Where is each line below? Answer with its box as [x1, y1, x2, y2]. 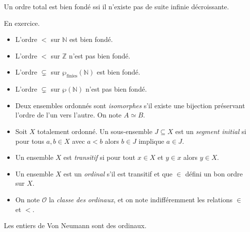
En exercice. [4, 18, 40, 28]
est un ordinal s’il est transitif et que [63, 168, 173, 178]
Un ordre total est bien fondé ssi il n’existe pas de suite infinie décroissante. [4, 1, 229, 11]
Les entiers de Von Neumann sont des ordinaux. [4, 220, 147, 231]
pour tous [15, 135, 44, 146]
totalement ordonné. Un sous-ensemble [37, 126, 153, 136]
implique [138, 135, 164, 146]
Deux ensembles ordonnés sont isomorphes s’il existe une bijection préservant [15, 100, 245, 110]
